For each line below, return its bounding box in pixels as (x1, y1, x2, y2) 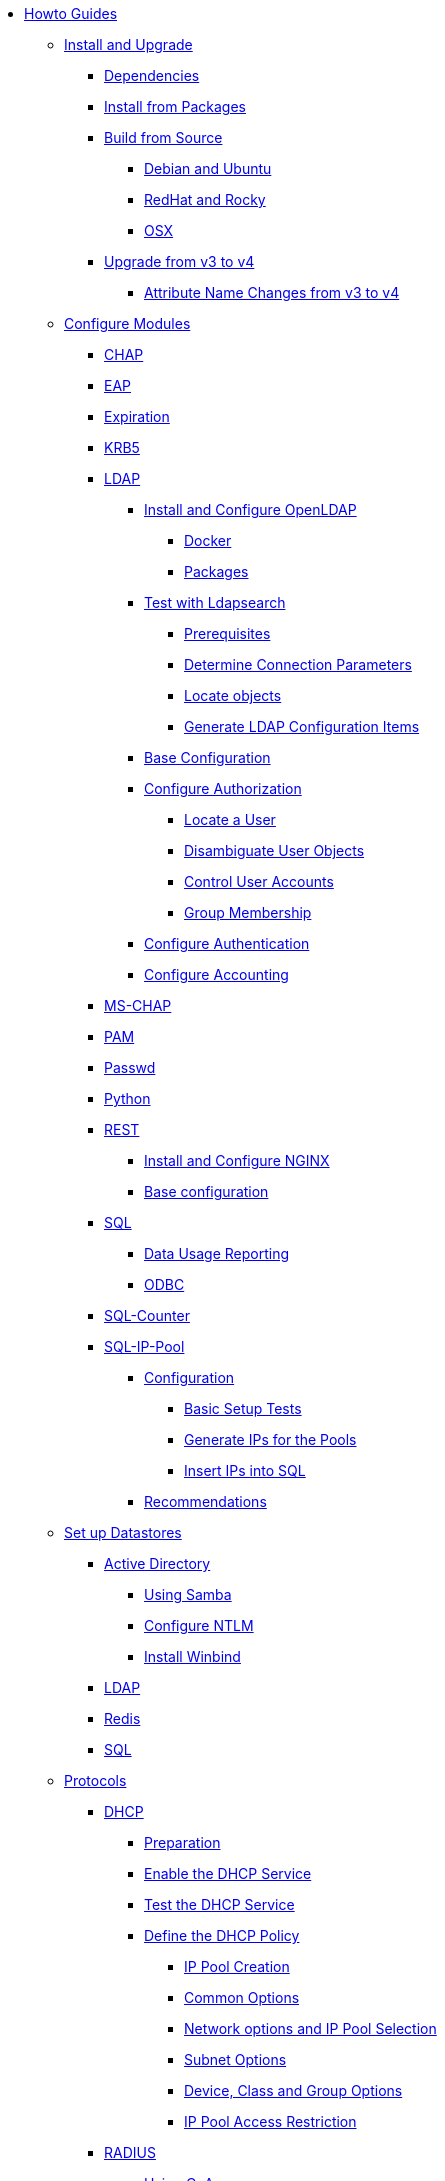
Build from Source (104, 129, 223, 146)
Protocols (64, 1772, 127, 1789)
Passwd (104, 1059, 156, 1076)
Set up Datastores (64, 1524, 182, 1541)
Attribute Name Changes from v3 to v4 (144, 284, 400, 301)
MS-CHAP (104, 997, 172, 1014)
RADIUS (104, 2144, 156, 2161)
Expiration (104, 408, 170, 425)
